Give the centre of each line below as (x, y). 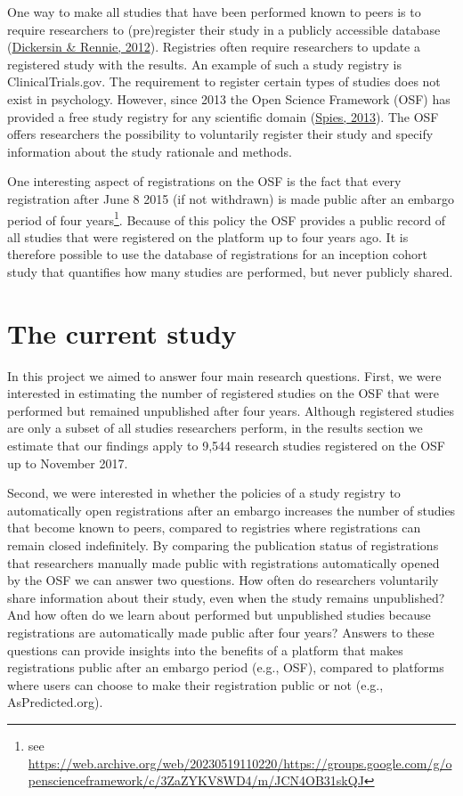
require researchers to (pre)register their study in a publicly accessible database (224, 29)
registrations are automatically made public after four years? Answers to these (221, 632)
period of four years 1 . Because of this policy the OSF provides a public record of (227, 218)
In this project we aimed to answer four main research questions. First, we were (224, 375)
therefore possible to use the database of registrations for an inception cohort (218, 254)
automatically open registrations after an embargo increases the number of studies (231, 510)
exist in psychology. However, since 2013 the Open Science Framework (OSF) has (229, 98)
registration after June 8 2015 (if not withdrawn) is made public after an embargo (231, 198)
